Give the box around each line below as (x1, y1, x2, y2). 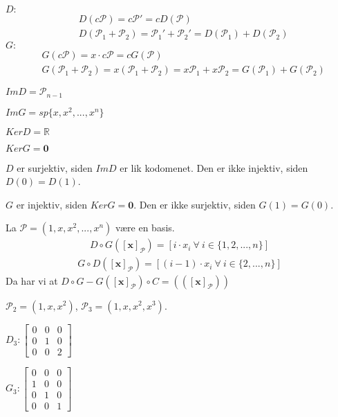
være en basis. (115, 220, 175, 235)
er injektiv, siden (16, 197, 88, 211)
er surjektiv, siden (17, 160, 93, 175)
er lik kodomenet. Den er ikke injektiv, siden (120, 160, 308, 175)
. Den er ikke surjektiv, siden (133, 197, 256, 211)
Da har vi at (6, 273, 58, 287)
